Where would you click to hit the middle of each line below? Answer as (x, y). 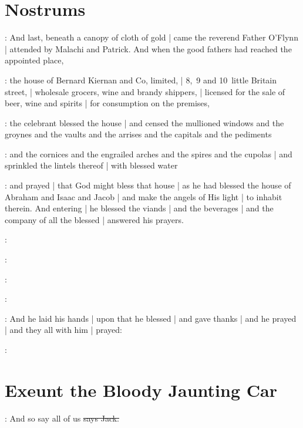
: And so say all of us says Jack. (62, 418)
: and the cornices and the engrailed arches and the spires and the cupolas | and (149, 154)
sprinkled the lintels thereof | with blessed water (91, 165)
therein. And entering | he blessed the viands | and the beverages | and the (139, 208)
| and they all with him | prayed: (63, 330)
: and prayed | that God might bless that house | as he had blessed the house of (148, 185)
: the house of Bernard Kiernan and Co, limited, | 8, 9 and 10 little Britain (141, 80)
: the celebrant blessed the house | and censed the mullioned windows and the (144, 122)
